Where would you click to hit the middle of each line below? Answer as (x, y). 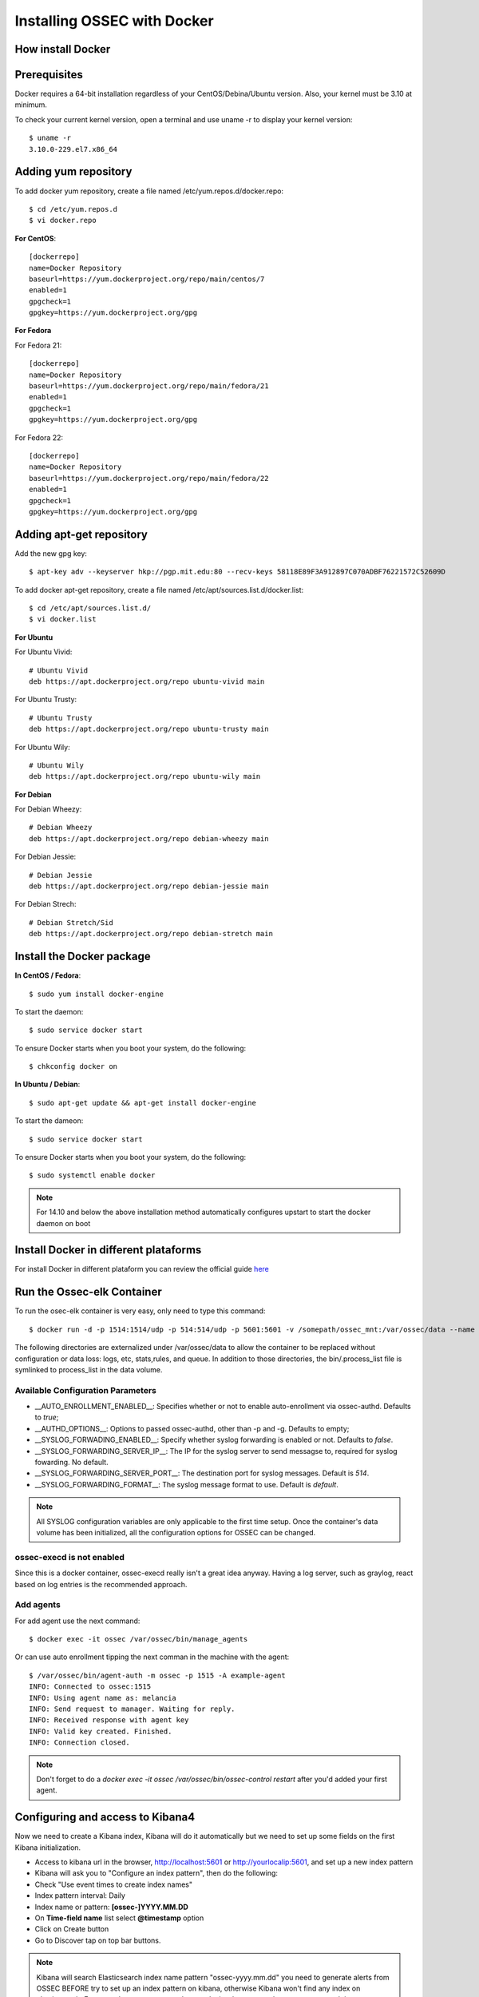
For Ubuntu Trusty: (46, 700)
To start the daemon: (49, 1011)
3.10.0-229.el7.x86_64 (73, 149)
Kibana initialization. (48, 1847)
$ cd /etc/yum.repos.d (73, 209)
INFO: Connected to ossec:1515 (90, 1687)
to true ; (47, 1417)
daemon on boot (63, 1223)
